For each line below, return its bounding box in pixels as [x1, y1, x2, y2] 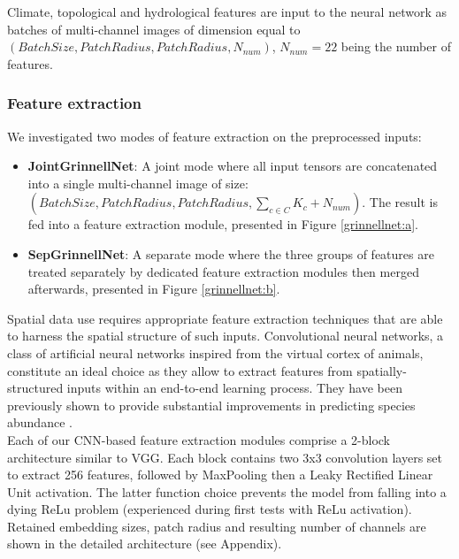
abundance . [7, 413, 73, 432]
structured [7, 379, 64, 397]
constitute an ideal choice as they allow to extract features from [7, 361, 353, 379]
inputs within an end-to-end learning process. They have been [66, 379, 402, 397]
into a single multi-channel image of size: [27, 173, 249, 192]
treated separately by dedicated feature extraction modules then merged [27, 262, 419, 280]
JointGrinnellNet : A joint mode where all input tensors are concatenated [27, 157, 438, 175]
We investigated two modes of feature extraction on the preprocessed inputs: [7, 126, 422, 145]
